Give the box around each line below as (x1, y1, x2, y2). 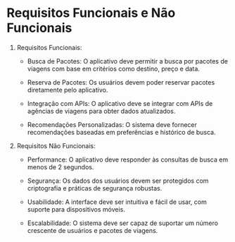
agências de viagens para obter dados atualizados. (27, 107, 176, 115)
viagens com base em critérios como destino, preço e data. (27, 64, 200, 73)
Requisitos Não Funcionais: (16, 141, 96, 150)
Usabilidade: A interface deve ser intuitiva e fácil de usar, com (27, 198, 207, 206)
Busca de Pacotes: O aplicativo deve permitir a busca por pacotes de (27, 56, 228, 65)
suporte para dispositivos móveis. (27, 205, 126, 213)
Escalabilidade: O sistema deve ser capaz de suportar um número (27, 219, 219, 227)
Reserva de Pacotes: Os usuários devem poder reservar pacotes (27, 78, 215, 86)
